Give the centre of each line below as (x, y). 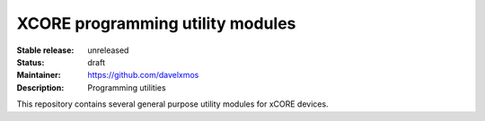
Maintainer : (39, 75)
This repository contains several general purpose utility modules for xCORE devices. (172, 104)
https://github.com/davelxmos (143, 75)
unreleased (108, 50)
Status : (31, 62)
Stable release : (45, 50)
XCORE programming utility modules (156, 23)
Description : (40, 87)
